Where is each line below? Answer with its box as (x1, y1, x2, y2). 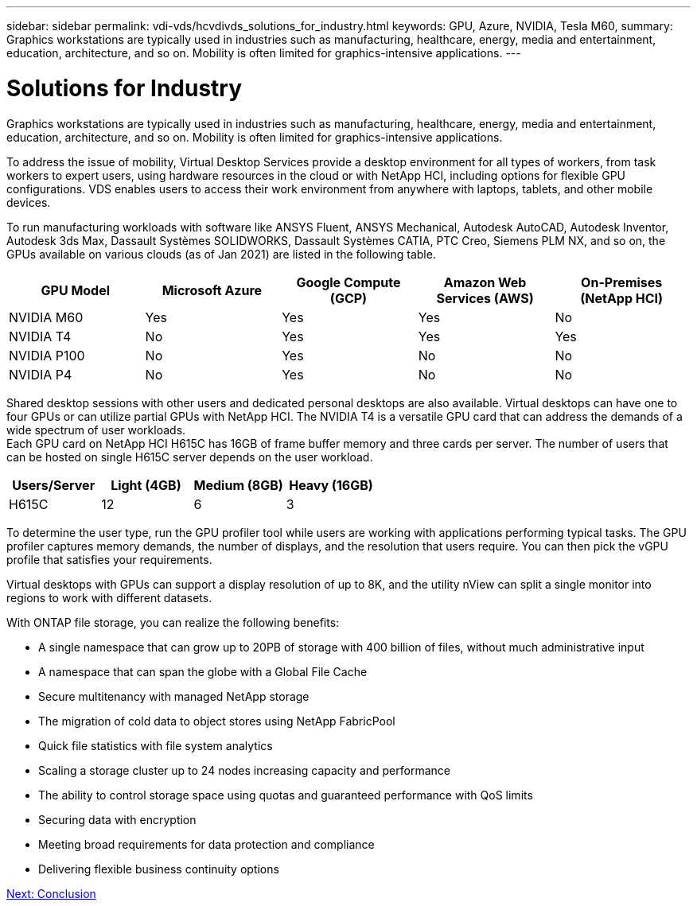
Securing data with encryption (38, 812, 197, 826)
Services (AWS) (436, 290, 534, 306)
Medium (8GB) (193, 476, 283, 493)
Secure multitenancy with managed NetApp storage (38, 689, 310, 703)
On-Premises (581, 274, 663, 290)
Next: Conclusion (6, 886, 96, 900)
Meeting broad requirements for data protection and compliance (38, 837, 375, 851)
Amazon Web (443, 274, 527, 290)
